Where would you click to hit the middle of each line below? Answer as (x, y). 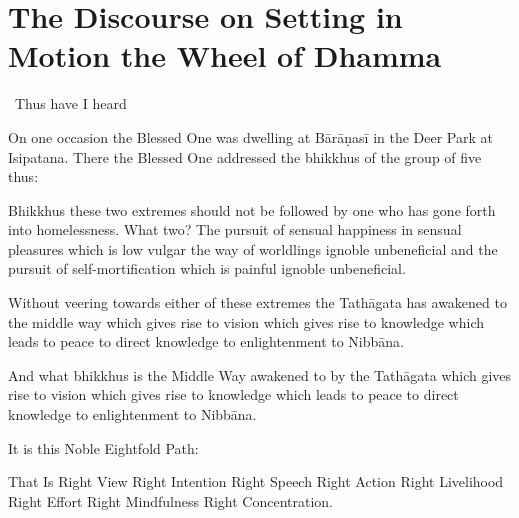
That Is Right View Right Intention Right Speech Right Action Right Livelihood (256, 481)
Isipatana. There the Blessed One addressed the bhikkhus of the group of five (245, 156)
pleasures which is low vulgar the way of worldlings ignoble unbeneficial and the (253, 248)
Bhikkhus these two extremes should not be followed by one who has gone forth (252, 209)
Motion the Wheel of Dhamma (225, 55)
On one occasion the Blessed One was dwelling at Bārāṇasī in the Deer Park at (251, 136)
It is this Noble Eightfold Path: (103, 447)
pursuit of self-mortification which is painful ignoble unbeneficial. (207, 268)
